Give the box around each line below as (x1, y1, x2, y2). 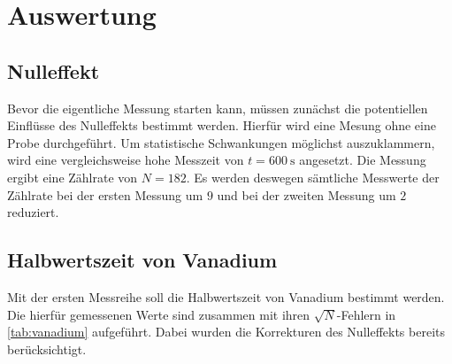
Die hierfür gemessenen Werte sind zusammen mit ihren (7, 305, 310, 323)
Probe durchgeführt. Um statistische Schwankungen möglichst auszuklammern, (7, 133, 435, 151)
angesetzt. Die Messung (299, 151, 426, 169)
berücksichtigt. (7, 339, 87, 358)
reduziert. (7, 203, 59, 221)
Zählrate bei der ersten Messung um (7, 185, 203, 204)
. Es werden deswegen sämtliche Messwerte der (186, 167, 440, 186)
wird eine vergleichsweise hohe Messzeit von (7, 151, 244, 169)
